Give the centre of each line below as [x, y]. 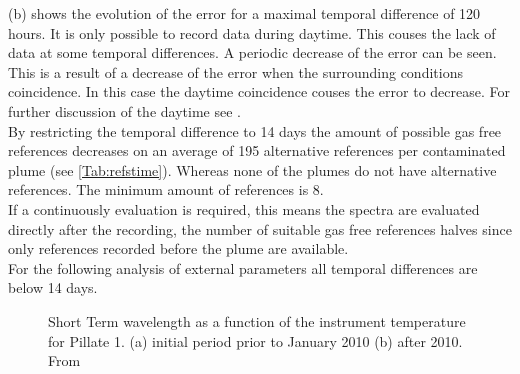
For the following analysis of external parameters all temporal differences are [243, 267]
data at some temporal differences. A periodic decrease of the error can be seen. [252, 52]
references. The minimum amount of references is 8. [166, 189]
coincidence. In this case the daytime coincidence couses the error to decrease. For [259, 91]
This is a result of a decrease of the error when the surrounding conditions [235, 71]
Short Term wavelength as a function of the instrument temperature [257, 320]
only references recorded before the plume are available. [178, 248]
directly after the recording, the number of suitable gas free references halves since [260, 228]
